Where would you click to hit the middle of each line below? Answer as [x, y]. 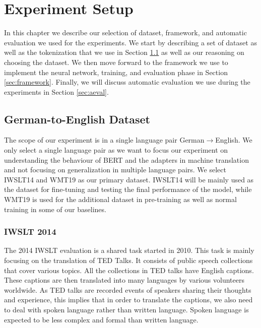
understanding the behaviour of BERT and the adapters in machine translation [126, 159]
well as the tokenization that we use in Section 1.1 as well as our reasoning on [124, 52]
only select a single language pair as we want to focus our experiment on [116, 150]
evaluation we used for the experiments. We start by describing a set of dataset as [130, 42]
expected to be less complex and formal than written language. [101, 319]
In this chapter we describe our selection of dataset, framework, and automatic [125, 32]
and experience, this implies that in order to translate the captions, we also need [128, 300]
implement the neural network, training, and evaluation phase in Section [116, 72]
